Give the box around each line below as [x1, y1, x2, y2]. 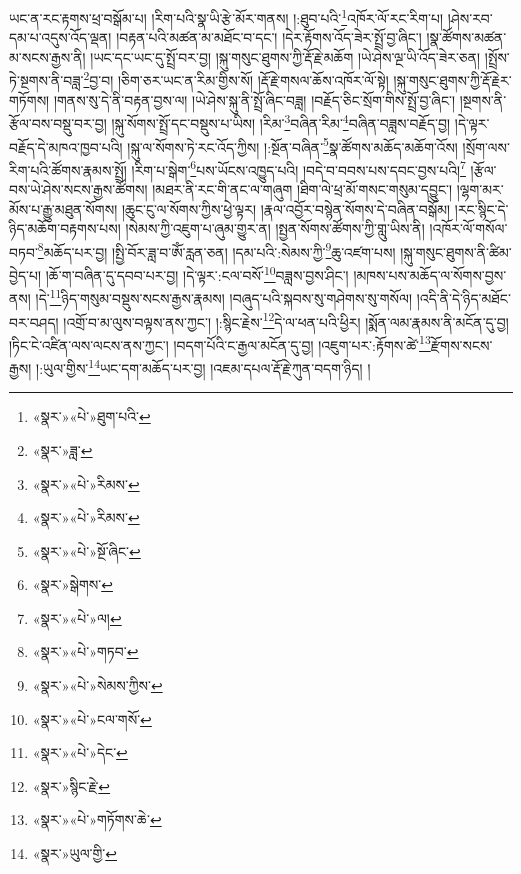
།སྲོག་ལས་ [462, 136, 510, 157]
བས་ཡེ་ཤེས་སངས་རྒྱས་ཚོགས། [9, 179, 148, 200]
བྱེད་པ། [9, 264, 42, 285]
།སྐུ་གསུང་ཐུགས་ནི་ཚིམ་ [400, 241, 512, 262]
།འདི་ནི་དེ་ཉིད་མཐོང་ [416, 287, 511, 308]
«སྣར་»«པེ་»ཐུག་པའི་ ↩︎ [32, 406, 151, 427]
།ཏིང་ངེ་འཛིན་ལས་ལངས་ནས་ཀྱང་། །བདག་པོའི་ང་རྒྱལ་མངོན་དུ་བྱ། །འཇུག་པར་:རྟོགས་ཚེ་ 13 [9, 331, 431, 355]
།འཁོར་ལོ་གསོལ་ [429, 218, 508, 239]
